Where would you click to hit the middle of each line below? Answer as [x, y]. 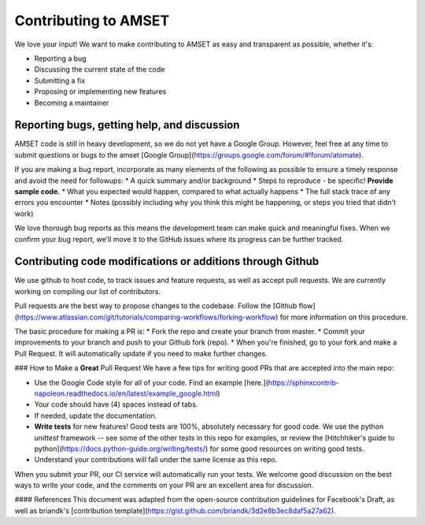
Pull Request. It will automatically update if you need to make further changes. [141, 353]
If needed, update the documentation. [96, 415]
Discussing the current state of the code [100, 69]
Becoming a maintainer [72, 102]
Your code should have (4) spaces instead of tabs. [116, 404]
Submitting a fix [60, 80]
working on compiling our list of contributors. [88, 291]
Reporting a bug [60, 58]
